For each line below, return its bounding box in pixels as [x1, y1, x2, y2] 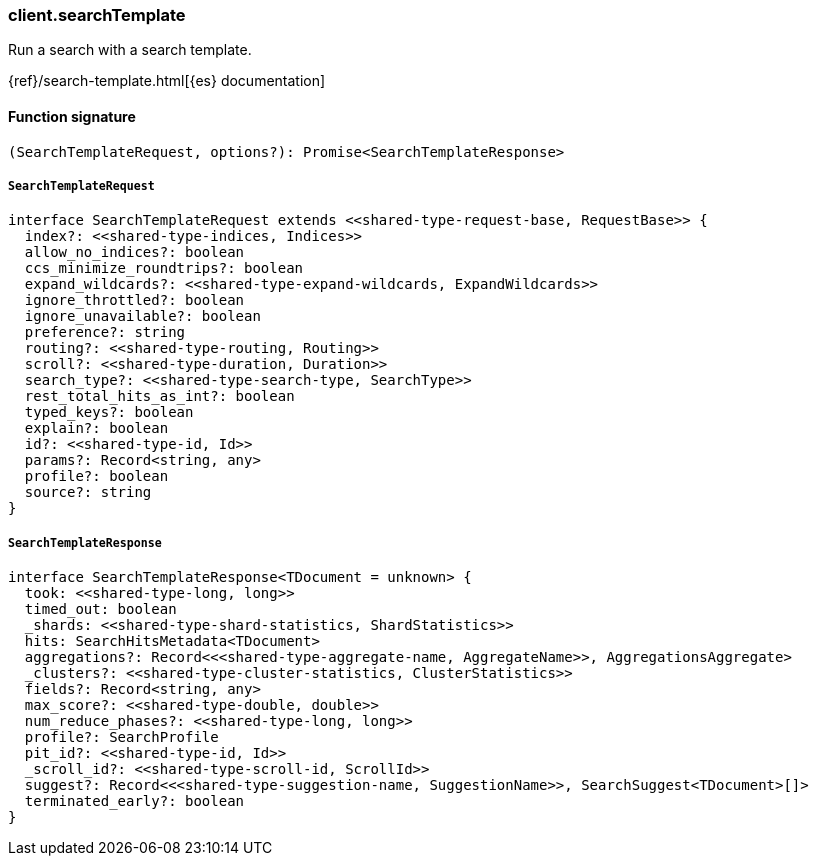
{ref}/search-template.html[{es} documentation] [8, 72, 326, 90]
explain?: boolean [24, 420, 169, 437]
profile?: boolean [24, 468, 169, 485]
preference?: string [24, 324, 186, 341]
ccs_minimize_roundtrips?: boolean [24, 260, 304, 277]
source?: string [24, 484, 152, 501]
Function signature [8, 107, 136, 125]
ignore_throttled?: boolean [24, 292, 245, 309]
